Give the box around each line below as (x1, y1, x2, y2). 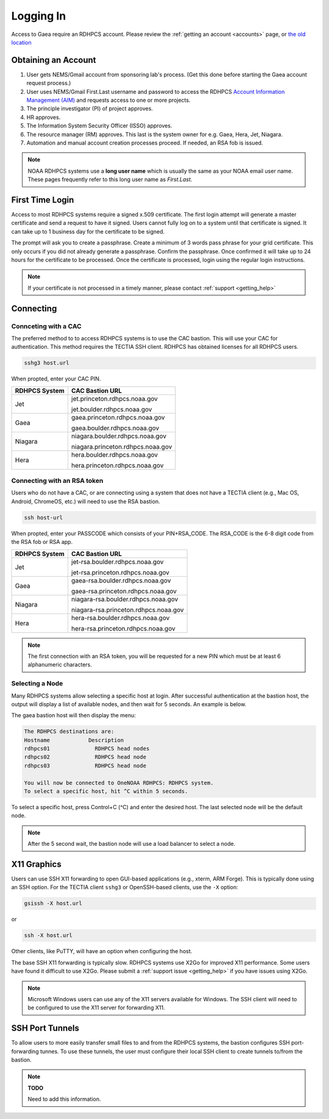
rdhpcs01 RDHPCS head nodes (24, 745, 150, 753)
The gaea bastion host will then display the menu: (11, 712, 136, 719)
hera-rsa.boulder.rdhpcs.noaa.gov (71, 613, 170, 622)
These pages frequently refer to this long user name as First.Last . (27, 176, 193, 183)
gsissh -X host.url (24, 900, 82, 907)
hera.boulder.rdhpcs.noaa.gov (71, 450, 158, 459)
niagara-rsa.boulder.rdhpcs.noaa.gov (71, 595, 179, 603)
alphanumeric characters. (27, 661, 93, 668)
